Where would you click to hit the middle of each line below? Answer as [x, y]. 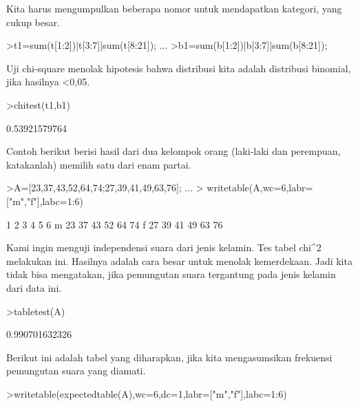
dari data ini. [34, 287]
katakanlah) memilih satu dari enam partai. [99, 164]
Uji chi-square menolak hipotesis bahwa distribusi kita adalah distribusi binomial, [179, 68]
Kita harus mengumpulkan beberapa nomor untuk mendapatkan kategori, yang [174, 8]
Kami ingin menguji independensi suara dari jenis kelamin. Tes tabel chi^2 [164, 247]
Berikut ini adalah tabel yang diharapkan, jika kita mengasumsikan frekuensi [169, 357]
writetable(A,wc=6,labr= [260, 188]
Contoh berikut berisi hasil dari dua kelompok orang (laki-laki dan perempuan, [173, 151]
